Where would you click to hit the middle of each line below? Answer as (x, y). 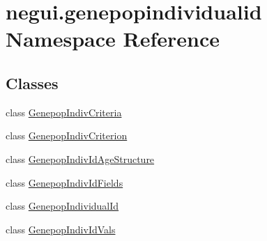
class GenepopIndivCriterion (67, 135)
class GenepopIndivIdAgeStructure (80, 158)
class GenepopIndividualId (62, 206)
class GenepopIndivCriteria (64, 112)
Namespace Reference (113, 39)
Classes (32, 83)
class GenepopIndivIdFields (64, 182)
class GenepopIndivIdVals (61, 229)
